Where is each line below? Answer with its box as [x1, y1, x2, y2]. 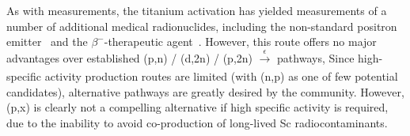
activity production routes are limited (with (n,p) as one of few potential [44, 67, 398, 84]
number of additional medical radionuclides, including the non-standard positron [6, 17, 397, 34]
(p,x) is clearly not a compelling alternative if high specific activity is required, [6, 99, 389, 115]
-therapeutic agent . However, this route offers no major [104, 33, 377, 50]
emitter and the [6, 33, 88, 50]
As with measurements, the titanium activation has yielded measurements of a [6, 2, 387, 18]
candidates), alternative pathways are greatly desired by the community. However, [6, 83, 404, 100]
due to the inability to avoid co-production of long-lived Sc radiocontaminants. [6, 114, 388, 130]
